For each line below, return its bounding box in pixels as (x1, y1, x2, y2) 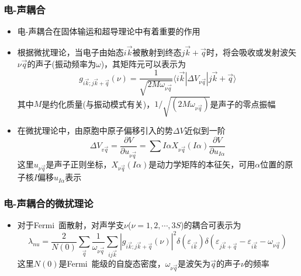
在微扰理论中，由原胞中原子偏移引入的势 (17, 124, 173, 137)
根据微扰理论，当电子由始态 (17, 46, 124, 58)
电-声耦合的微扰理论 (4, 195, 94, 210)
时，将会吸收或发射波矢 (206, 46, 296, 58)
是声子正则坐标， (46, 158, 112, 170)
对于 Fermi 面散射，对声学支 (17, 219, 124, 231)
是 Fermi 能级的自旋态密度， (58, 257, 165, 270)
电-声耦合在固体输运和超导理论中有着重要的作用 (17, 25, 200, 37)
